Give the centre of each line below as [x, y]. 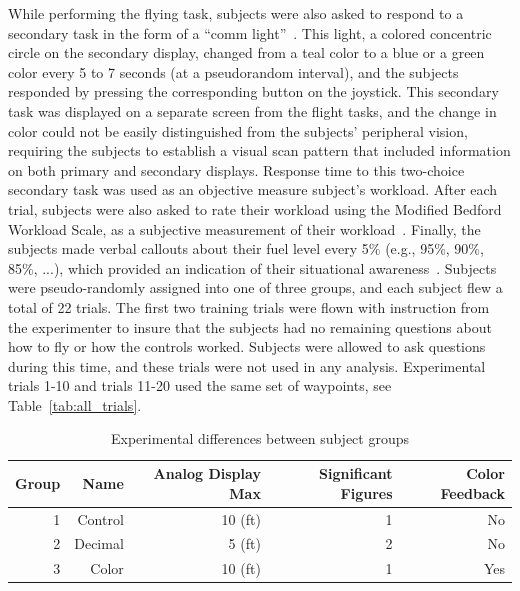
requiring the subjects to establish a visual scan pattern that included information [259, 150]
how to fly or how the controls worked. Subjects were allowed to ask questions [247, 346]
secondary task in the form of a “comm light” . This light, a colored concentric [250, 32]
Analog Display [207, 473]
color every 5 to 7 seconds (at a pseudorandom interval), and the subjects [233, 71]
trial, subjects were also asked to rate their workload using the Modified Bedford [255, 208]
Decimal [99, 543]
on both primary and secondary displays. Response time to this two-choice [236, 169]
